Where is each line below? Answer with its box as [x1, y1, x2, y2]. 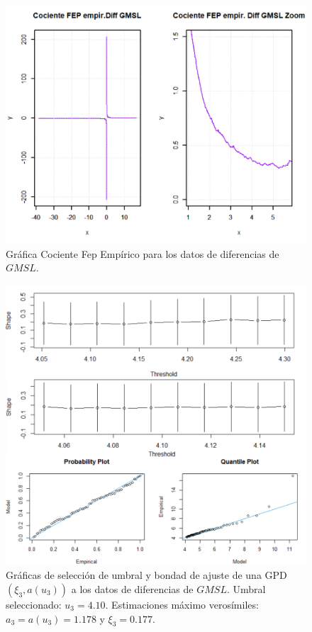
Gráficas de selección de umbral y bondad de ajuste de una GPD [6, 568, 287, 582]
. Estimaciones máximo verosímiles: [105, 597, 259, 612]
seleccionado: [6, 597, 62, 612]
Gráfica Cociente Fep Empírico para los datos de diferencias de [6, 246, 279, 261]
